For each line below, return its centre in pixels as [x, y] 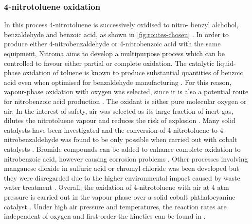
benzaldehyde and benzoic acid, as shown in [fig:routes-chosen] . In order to [117, 34]
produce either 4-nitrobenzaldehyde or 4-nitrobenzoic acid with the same [112, 44]
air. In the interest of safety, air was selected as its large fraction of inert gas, [119, 111]
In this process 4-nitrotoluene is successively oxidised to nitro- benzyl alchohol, [121, 25]
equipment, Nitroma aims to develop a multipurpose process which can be [114, 53]
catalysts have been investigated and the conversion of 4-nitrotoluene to [111, 130]
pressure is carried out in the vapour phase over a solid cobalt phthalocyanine [120, 196]
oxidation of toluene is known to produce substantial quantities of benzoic [133, 72]
